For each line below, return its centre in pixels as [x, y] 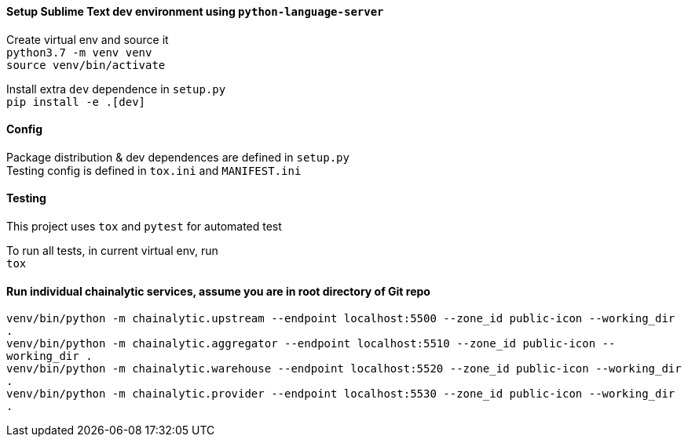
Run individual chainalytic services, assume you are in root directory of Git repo [218, 291]
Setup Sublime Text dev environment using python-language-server [195, 11]
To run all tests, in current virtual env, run [112, 251]
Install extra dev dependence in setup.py [116, 89]
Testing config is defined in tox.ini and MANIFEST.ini [154, 170]
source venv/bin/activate [86, 65]
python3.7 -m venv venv [79, 52]
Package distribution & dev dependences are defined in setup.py [178, 157]
